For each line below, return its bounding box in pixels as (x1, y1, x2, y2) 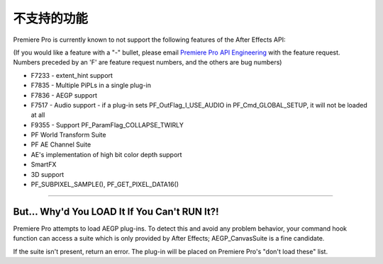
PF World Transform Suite (30, 131, 106, 139)
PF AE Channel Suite (30, 140, 91, 149)
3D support (30, 170, 64, 178)
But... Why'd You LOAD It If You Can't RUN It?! (13, 205, 219, 217)
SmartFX (30, 160, 57, 169)
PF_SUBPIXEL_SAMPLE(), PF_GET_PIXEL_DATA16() (30, 180, 179, 189)
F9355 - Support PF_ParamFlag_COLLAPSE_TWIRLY (30, 120, 184, 129)
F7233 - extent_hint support (30, 71, 113, 79)
